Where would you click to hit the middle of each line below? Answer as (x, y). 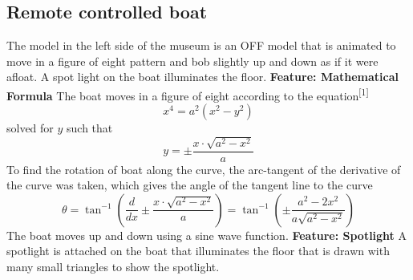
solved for (30, 128)
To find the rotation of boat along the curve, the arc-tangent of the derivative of (204, 169)
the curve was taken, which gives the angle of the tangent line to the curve (190, 185)
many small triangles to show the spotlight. (113, 267)
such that (90, 128)
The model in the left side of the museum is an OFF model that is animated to (201, 45)
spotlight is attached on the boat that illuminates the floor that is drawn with (198, 251)
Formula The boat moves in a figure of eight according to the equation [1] (188, 94)
